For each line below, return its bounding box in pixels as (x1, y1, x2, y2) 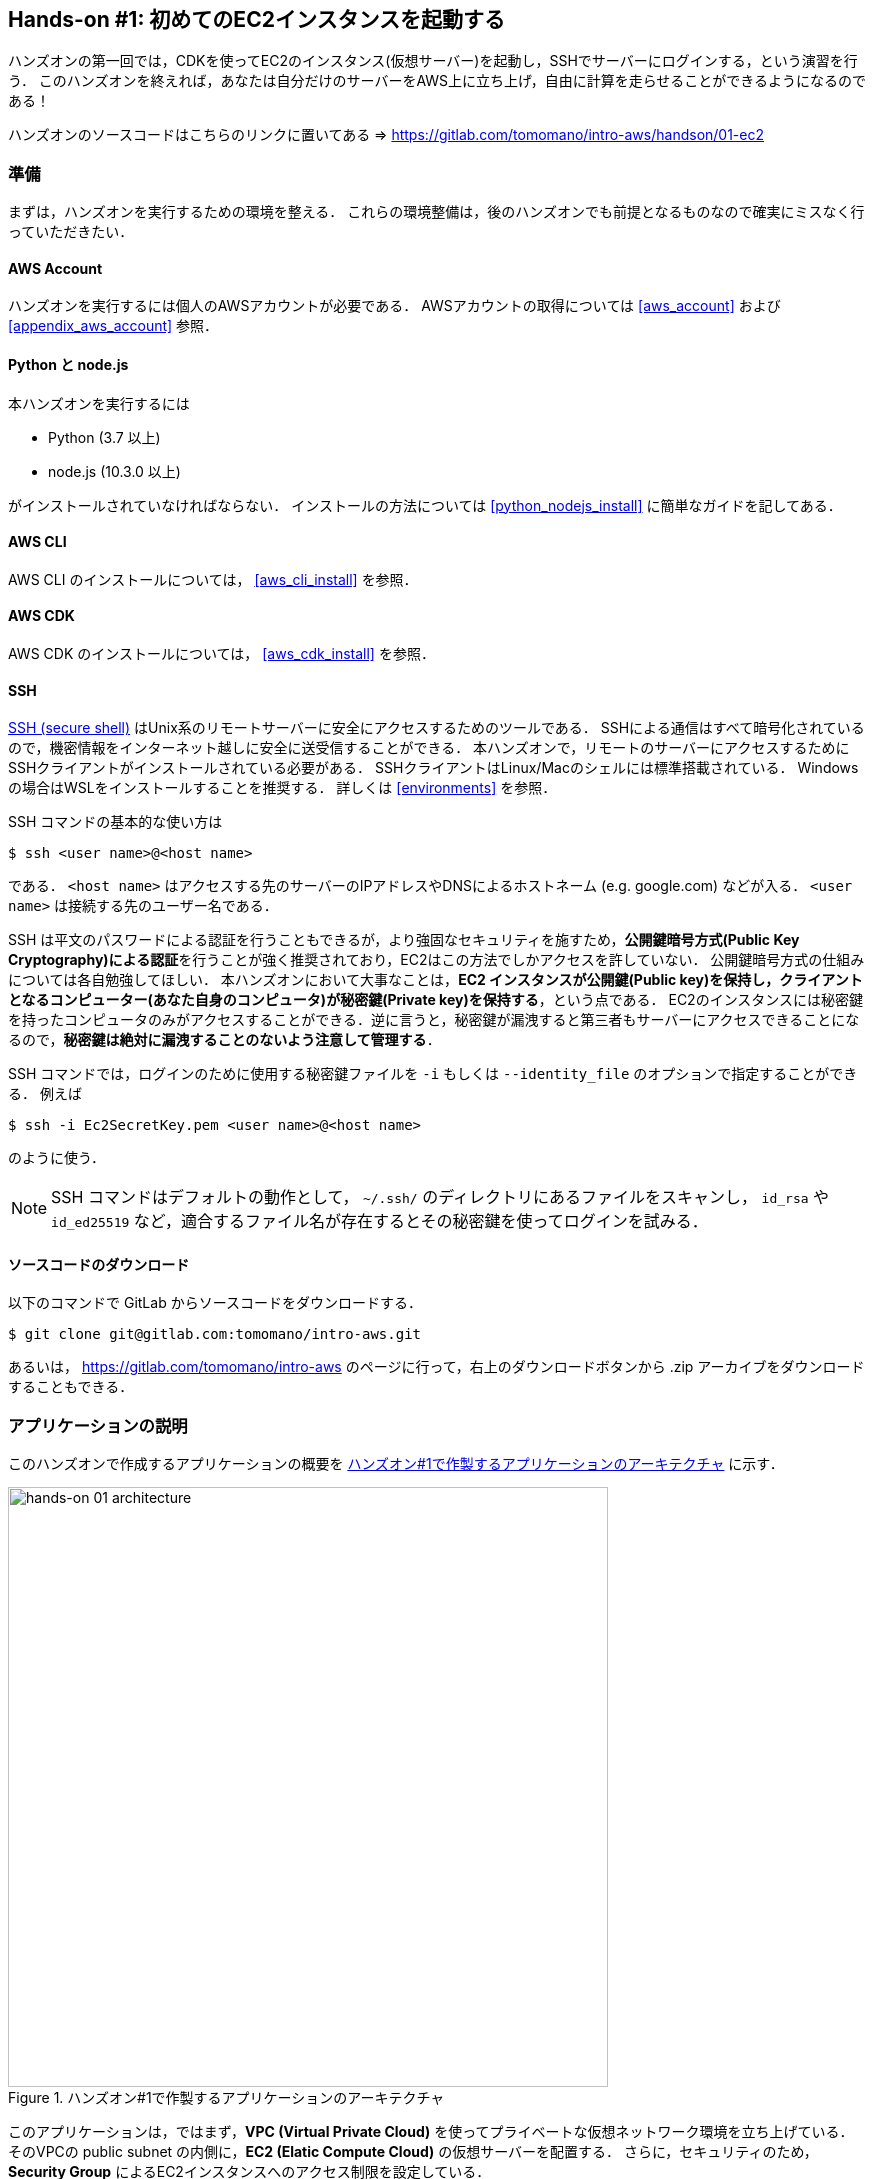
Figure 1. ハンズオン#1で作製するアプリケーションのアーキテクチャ (8, 2089, 445, 2107)
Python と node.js (8, 356, 129, 373)
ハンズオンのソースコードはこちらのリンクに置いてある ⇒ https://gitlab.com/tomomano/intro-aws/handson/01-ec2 (8, 126, 765, 144)
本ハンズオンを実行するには (8, 394, 190, 412)
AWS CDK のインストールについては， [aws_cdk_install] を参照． (8, 645, 435, 663)
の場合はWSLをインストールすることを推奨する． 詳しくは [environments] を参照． (8, 779, 557, 797)
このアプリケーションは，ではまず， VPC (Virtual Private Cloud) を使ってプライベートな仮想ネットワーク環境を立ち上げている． (8, 2123, 854, 2141)
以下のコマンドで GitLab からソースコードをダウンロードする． (8, 1294, 422, 1312)
